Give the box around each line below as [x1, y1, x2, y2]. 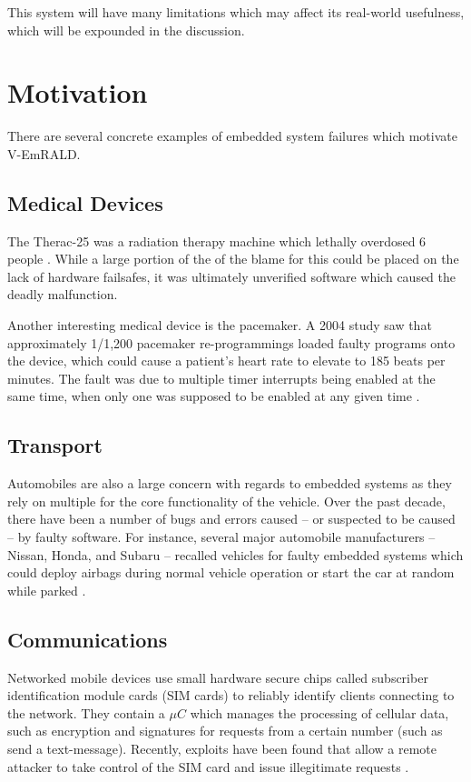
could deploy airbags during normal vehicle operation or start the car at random [7, 563, 455, 582]
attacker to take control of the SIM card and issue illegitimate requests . [7, 757, 409, 776]
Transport [7, 431, 103, 459]
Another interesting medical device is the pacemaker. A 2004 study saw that [7, 316, 432, 335]
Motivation [7, 74, 148, 111]
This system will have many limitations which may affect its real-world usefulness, [7, 3, 465, 21]
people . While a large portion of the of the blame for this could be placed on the [7, 249, 459, 268]
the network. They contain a [7, 703, 165, 722]
